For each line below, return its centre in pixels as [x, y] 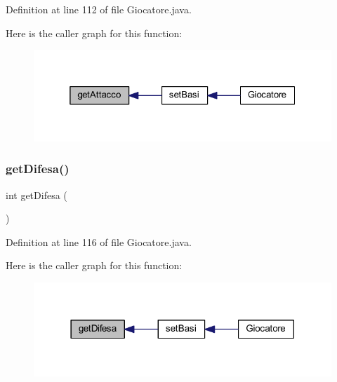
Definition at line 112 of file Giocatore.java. [99, 9]
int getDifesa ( [37, 195]
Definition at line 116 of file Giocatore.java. [99, 241]
